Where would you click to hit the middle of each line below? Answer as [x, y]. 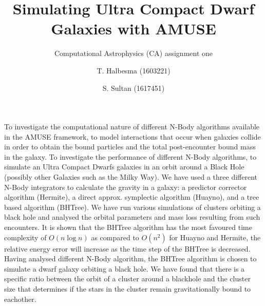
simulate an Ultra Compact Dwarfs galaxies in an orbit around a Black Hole [124, 167]
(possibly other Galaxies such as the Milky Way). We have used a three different [131, 177]
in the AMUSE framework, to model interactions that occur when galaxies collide [132, 136]
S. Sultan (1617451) [134, 88]
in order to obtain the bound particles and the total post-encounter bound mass [130, 147]
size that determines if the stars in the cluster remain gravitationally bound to [128, 289]
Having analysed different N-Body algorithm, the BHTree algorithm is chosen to [130, 259]
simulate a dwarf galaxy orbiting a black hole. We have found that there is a [125, 268]
